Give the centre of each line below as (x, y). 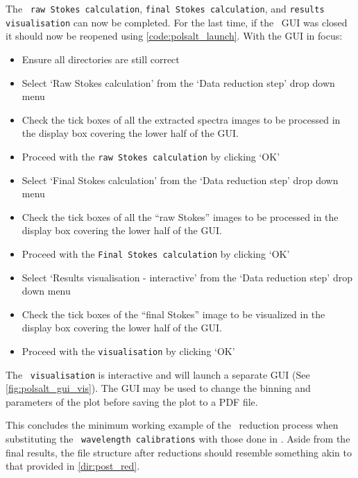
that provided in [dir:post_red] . (73, 466)
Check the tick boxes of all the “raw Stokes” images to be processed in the (180, 216)
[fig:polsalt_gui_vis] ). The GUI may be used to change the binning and (158, 388)
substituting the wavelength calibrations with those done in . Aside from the (178, 439)
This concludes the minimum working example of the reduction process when (172, 425)
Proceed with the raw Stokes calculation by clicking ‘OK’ (151, 156)
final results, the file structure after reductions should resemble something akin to (179, 452)
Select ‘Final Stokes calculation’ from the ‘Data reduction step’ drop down (180, 180)
